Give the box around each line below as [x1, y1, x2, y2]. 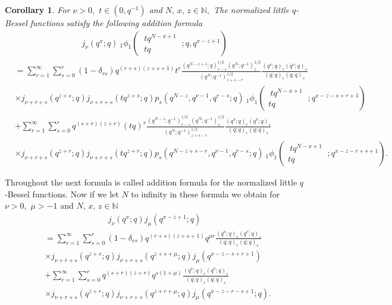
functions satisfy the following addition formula [30, 17, 203, 29]
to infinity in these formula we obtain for [131, 187, 280, 200]
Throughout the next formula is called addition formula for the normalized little [5, 176, 297, 188]
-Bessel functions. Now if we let [5, 187, 119, 200]
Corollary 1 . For [5, 4, 70, 15]
